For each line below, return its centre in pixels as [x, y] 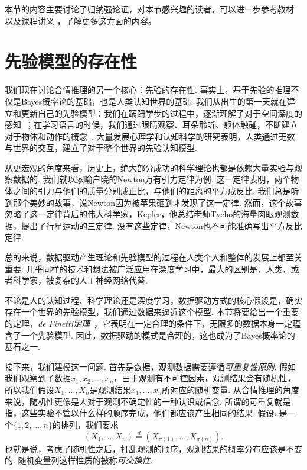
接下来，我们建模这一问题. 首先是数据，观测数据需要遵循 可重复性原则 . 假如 [151, 366]
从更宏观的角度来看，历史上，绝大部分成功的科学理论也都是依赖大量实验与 [149, 167]
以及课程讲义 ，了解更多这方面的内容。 [81, 20]
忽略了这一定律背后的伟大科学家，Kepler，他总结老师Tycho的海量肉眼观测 [148, 214]
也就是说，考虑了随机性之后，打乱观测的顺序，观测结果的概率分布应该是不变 [153, 448]
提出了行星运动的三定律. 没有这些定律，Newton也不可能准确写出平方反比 [161, 225]
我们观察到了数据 [38, 378]
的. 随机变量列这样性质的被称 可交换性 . [79, 460]
